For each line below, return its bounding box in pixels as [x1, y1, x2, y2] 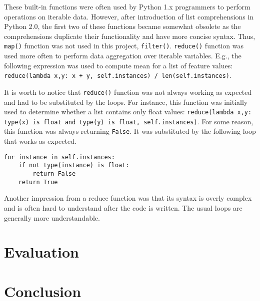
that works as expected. [4, 136, 76, 146]
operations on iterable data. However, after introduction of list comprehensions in [4, 11, 254, 21]
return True [18, 178, 58, 186]
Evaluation [4, 242, 79, 262]
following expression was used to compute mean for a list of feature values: [4, 60, 233, 70]
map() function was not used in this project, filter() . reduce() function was [4, 40, 243, 51]
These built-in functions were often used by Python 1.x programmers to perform [4, 1, 250, 11]
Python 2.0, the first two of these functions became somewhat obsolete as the [4, 21, 241, 31]
